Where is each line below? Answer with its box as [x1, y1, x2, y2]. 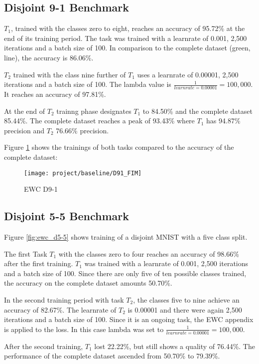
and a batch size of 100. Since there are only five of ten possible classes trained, [4, 268, 247, 278]
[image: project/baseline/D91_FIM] [24, 169, 142, 177]
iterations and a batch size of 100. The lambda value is [4, 79, 171, 89]
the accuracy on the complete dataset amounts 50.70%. [4, 278, 172, 288]
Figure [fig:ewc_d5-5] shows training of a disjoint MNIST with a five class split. [4, 232, 248, 242]
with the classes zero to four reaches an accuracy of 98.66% [58, 248, 239, 259]
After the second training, [4, 341, 83, 351]
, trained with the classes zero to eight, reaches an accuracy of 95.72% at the [10, 23, 245, 33]
